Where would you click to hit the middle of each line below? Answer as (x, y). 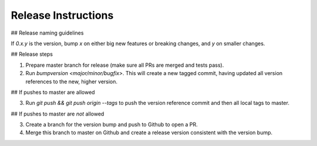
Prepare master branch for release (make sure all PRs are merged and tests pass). (125, 65)
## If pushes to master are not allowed (58, 114)
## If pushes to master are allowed (53, 92)
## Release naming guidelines (47, 33)
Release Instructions (62, 15)
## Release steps (32, 54)
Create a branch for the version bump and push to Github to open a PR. (112, 125)
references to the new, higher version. (71, 82)
